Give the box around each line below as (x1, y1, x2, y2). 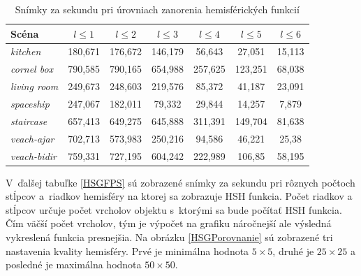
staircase (10, 113, 47, 128)
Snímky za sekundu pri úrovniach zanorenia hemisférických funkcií (15, 2, 300, 16)
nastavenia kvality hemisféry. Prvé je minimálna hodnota (6, 243, 249, 258)
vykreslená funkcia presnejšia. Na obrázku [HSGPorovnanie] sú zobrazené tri (6, 229, 333, 244)
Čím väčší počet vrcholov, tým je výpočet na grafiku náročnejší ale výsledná (6, 216, 332, 231)
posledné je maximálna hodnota (6, 257, 142, 272)
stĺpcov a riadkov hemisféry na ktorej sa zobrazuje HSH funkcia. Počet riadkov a (6, 189, 353, 203)
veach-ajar (10, 131, 54, 145)
